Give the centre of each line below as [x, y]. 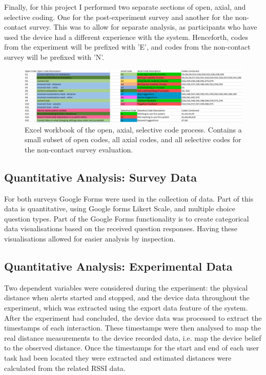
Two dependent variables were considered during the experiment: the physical [126, 287]
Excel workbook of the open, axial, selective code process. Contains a [133, 129]
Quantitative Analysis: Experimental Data [118, 266]
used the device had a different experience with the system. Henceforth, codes [126, 37]
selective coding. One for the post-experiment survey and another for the [119, 17]
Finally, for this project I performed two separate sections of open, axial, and [125, 7]
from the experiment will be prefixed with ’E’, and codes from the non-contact [127, 47]
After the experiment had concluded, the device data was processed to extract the [133, 317]
